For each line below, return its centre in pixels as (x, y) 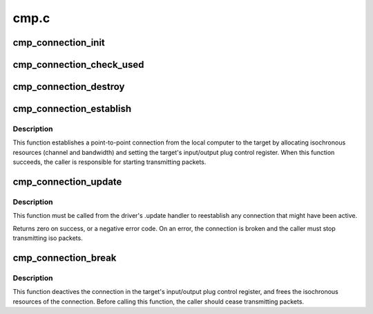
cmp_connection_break (65, 258)
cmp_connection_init (59, 43)
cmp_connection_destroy (69, 87)
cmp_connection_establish (72, 109)
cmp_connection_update (67, 182)
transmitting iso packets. (48, 238)
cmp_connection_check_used (78, 65)
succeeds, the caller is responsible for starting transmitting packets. (109, 162)
